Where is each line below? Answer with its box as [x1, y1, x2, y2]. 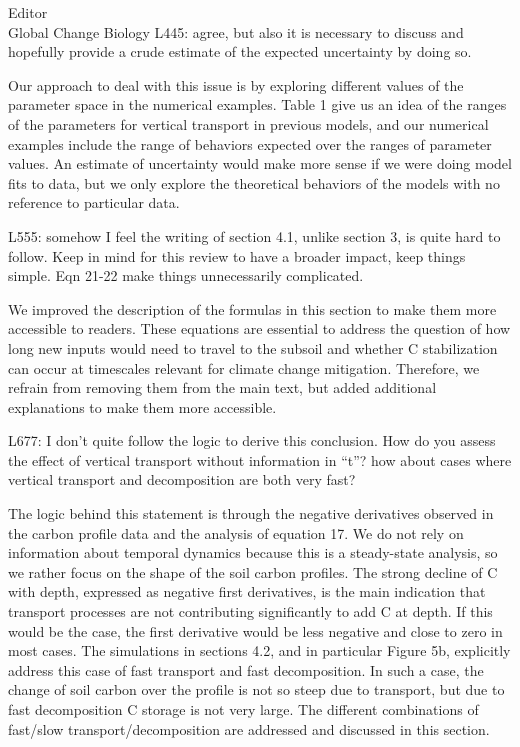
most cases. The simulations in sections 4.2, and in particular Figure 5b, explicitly [8, 640, 511, 661]
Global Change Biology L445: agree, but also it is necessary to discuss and [8, 21, 464, 42]
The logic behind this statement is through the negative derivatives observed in [8, 503, 494, 524]
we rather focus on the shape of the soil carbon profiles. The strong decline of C [8, 561, 498, 582]
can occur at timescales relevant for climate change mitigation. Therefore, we [8, 357, 480, 378]
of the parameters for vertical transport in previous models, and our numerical [8, 113, 489, 134]
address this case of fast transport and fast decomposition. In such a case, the [8, 659, 484, 680]
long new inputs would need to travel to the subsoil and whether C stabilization [8, 337, 498, 358]
